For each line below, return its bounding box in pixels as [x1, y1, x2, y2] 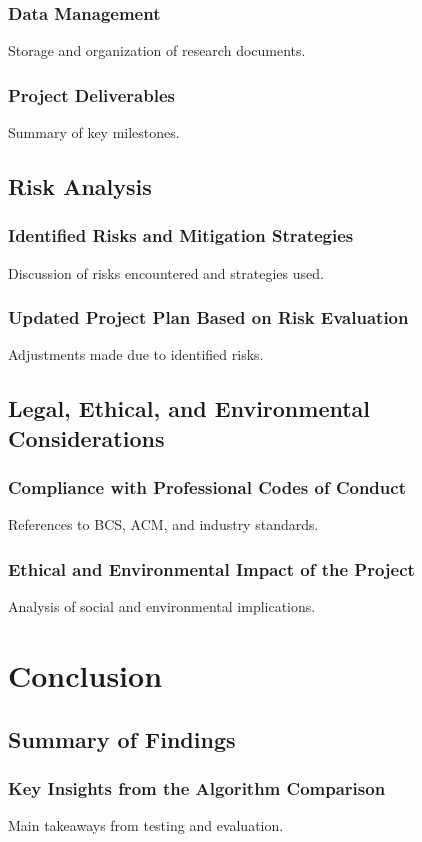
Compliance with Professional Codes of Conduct [8, 475, 406, 500]
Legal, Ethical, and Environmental [8, 393, 371, 424]
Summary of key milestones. [8, 122, 180, 143]
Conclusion [8, 655, 163, 696]
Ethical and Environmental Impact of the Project [8, 556, 415, 581]
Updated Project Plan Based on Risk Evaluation [8, 305, 409, 330]
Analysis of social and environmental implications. [8, 596, 316, 617]
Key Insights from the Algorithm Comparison [8, 775, 386, 800]
